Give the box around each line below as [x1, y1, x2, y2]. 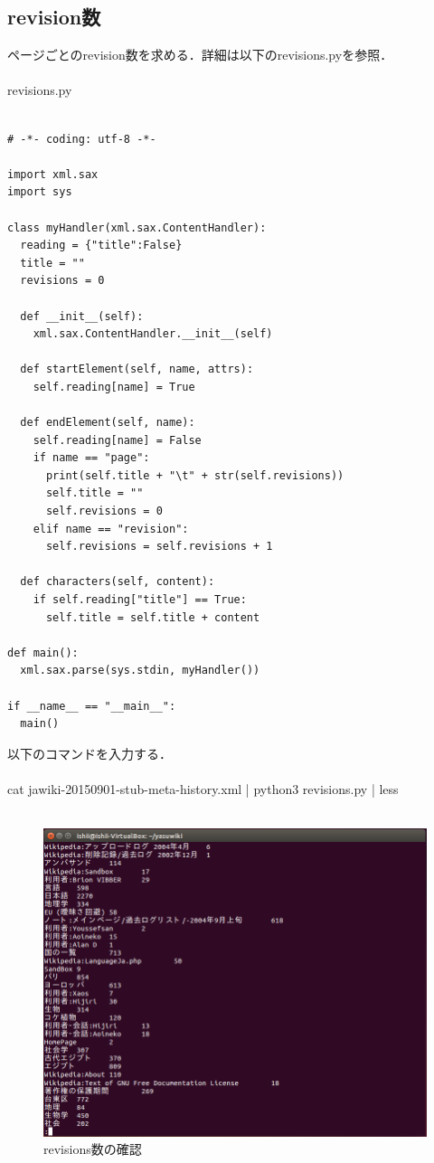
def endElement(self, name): [20, 416, 195, 430]
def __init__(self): [20, 309, 144, 323]
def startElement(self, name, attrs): [20, 363, 254, 376]
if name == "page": [33, 451, 150, 465]
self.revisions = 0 [45, 505, 163, 518]
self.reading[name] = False [33, 433, 202, 447]
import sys [7, 185, 72, 199]
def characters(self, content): [20, 575, 215, 589]
